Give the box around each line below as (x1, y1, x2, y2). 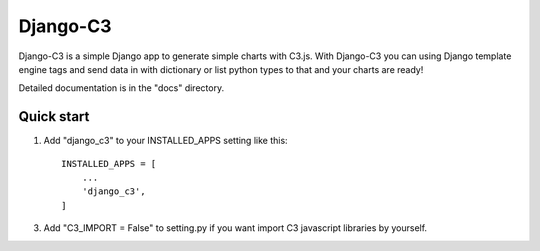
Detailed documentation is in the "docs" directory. (18, 82, 225, 94)
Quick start (18, 108, 90, 125)
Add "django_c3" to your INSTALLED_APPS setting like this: (43, 135, 289, 147)
